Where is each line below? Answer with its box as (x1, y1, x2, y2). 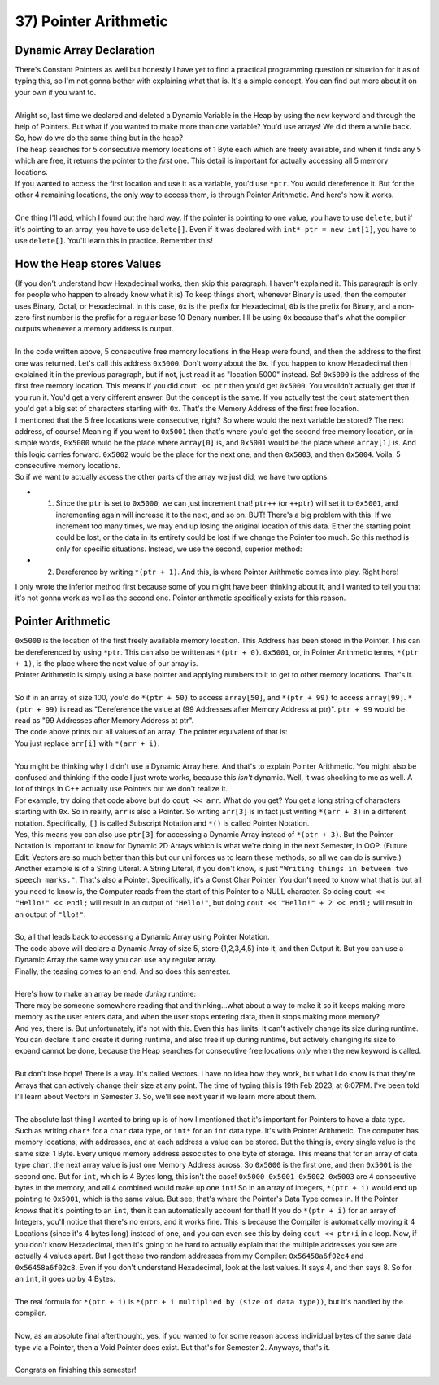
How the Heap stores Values (15, 256, 162, 270)
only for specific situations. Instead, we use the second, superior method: (55, 544, 302, 554)
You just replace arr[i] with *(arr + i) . (15, 738, 160, 748)
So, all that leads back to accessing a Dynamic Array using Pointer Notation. (15, 932, 270, 942)
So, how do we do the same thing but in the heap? (15, 133, 183, 142)
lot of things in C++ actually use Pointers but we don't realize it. (15, 784, 228, 794)
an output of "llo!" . (15, 909, 86, 919)
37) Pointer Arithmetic (15, 12, 168, 30)
